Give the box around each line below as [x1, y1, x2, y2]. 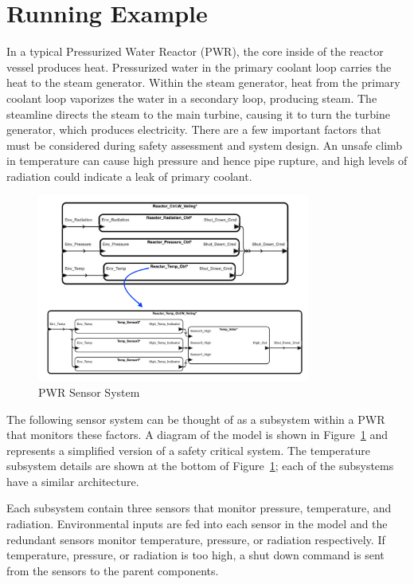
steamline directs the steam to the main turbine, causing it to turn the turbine [6, 105, 390, 122]
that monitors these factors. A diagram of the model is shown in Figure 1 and [6, 426, 389, 443]
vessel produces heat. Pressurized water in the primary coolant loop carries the [6, 58, 392, 75]
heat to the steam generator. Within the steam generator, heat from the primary [6, 74, 400, 91]
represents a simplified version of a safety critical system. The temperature [6, 441, 370, 458]
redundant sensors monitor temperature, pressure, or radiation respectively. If [6, 531, 385, 547]
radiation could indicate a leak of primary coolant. [6, 167, 252, 184]
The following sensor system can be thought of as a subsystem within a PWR [6, 410, 385, 427]
